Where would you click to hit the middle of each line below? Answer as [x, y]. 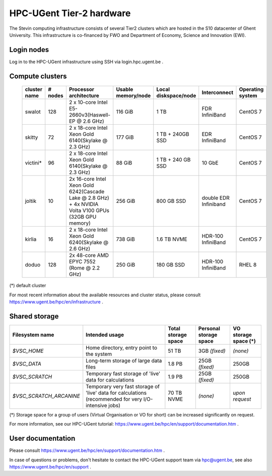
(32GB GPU [83, 217]
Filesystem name [33, 335]
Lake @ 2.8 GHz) [89, 198]
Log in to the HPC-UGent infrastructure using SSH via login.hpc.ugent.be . [86, 62]
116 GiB [125, 112]
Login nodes [29, 50]
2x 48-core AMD [89, 255]
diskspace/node [176, 96]
